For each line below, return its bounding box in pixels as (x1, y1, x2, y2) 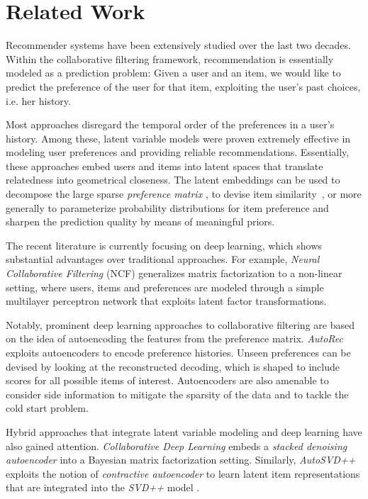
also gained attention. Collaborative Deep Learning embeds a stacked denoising (6, 438, 347, 453)
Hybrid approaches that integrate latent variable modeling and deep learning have (6, 424, 362, 439)
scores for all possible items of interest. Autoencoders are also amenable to (6, 373, 329, 388)
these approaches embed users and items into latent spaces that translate (6, 158, 323, 173)
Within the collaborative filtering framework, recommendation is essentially (6, 51, 334, 66)
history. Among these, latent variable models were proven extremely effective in (6, 130, 351, 145)
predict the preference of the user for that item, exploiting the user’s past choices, (6, 79, 361, 94)
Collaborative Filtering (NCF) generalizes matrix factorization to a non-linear (6, 266, 342, 281)
